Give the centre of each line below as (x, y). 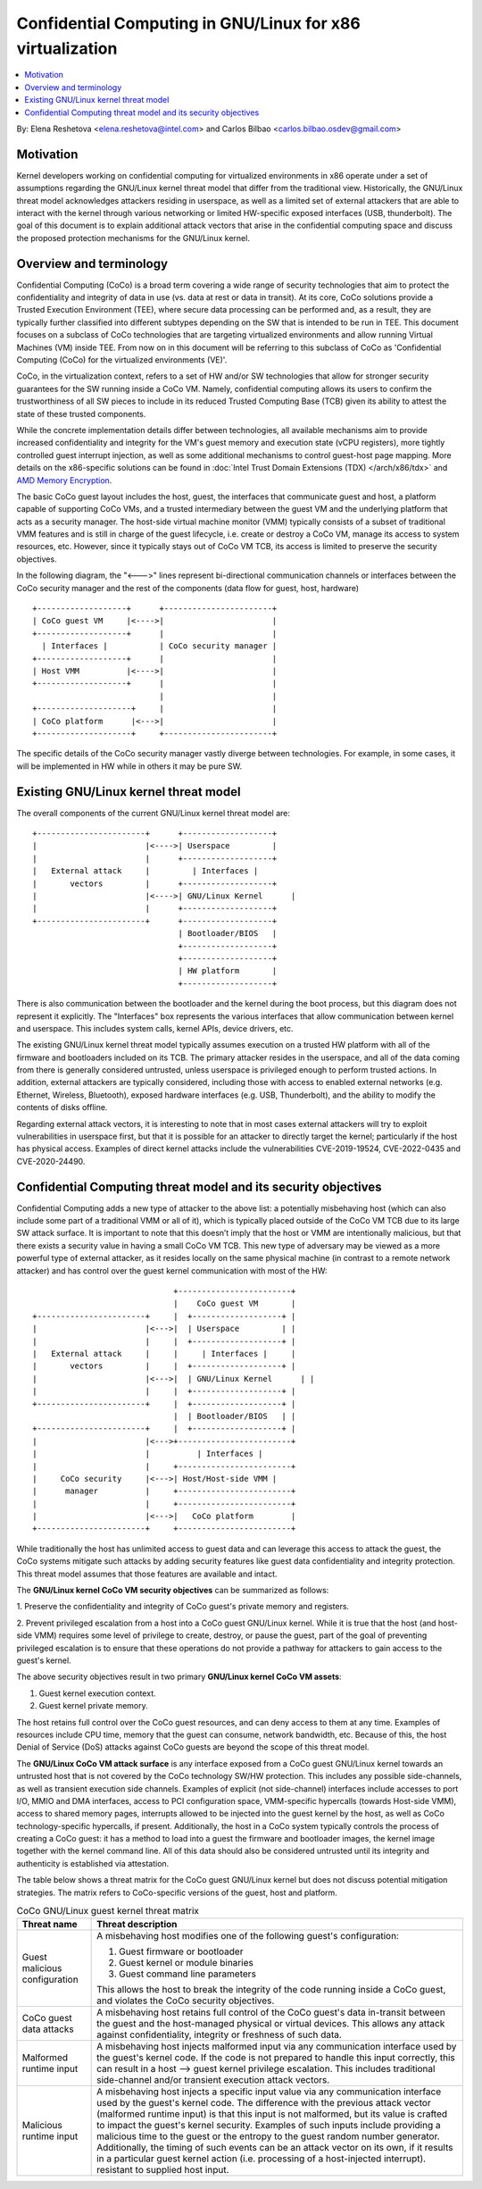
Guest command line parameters (187, 1974)
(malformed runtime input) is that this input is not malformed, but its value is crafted (272, 2114)
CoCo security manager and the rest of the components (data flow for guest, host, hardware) (188, 588)
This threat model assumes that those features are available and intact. (147, 1574)
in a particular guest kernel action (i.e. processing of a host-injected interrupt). (262, 2159)
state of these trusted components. (81, 414)
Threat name (50, 1925)
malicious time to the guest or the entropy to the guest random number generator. (269, 2136)
